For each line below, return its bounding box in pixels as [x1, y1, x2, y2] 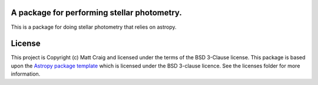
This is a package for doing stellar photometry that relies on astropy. [11, 23, 177, 30]
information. [11, 70, 41, 77]
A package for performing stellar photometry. [11, 8, 182, 18]
